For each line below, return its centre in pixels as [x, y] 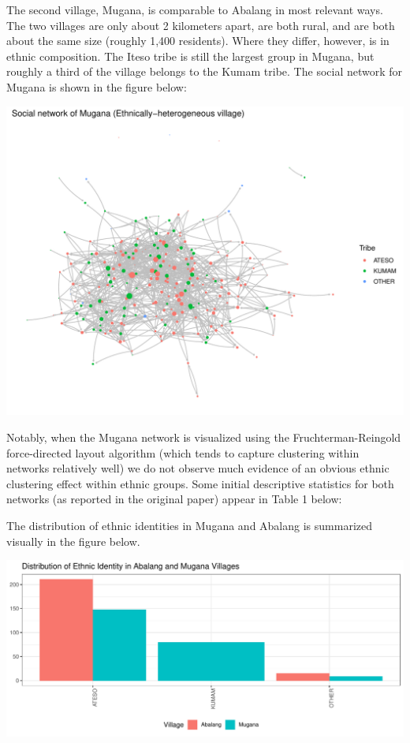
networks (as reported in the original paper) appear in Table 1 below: [174, 499]
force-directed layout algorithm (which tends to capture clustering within [183, 452]
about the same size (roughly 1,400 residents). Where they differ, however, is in [198, 41]
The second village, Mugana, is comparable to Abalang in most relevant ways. [195, 9]
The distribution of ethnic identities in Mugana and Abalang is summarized [189, 525]
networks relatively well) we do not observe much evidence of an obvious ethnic [198, 468]
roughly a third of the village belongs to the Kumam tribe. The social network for [205, 71]
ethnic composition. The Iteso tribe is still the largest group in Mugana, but [190, 56]
